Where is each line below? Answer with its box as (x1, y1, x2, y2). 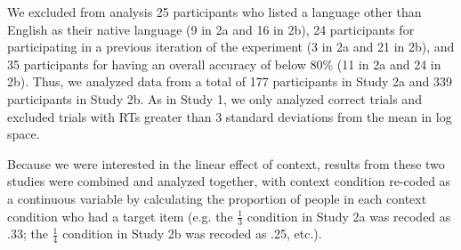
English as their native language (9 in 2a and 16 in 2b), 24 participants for (7, 20, 415, 38)
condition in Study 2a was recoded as (247, 206, 451, 225)
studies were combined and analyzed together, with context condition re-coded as (7, 172, 451, 190)
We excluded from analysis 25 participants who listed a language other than (7, 3, 422, 20)
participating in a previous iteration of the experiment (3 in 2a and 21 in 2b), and (7, 37, 455, 56)
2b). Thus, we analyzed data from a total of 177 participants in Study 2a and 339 (7, 72, 452, 91)
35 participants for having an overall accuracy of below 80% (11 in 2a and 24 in (7, 54, 441, 73)
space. (7, 125, 40, 143)
